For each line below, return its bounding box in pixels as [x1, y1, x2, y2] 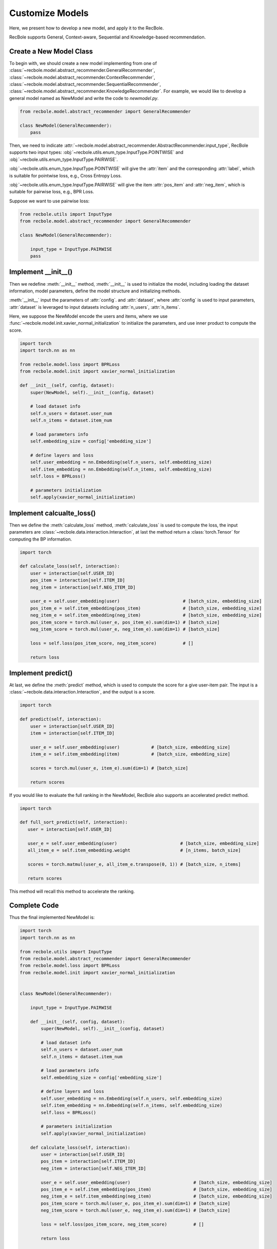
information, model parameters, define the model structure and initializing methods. [9, 288, 181, 294]
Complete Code [9, 901, 59, 910]
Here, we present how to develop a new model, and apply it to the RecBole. [9, 25, 164, 31]
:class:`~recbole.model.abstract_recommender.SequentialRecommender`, [9, 81, 161, 87]
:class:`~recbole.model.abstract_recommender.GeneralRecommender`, [9, 67, 155, 73]
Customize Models [9, 7, 89, 18]
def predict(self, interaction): [19, 716, 102, 722]
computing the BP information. [9, 536, 72, 542]
